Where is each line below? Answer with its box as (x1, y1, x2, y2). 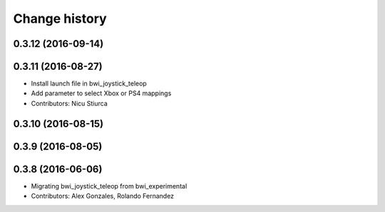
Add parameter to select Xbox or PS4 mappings (31, 89, 172, 97)
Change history (13, 11, 107, 26)
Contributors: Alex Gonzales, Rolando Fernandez (31, 192, 175, 201)
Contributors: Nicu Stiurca (31, 99, 108, 107)
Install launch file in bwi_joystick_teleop (31, 79, 148, 88)
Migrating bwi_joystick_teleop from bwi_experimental (31, 181, 188, 190)
